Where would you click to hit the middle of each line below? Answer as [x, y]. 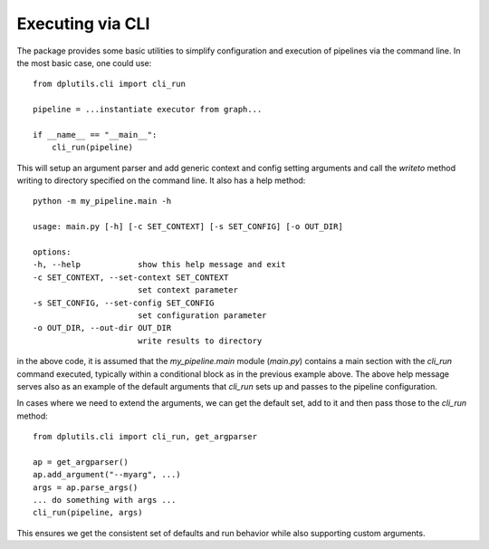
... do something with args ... [105, 500]
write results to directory [200, 341]
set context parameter [188, 290]
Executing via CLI [83, 24]
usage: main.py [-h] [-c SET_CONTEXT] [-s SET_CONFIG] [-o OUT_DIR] [188, 227]
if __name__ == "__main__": [95, 135]
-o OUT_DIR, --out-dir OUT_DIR [102, 328]
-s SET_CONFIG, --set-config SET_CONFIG [124, 303]
